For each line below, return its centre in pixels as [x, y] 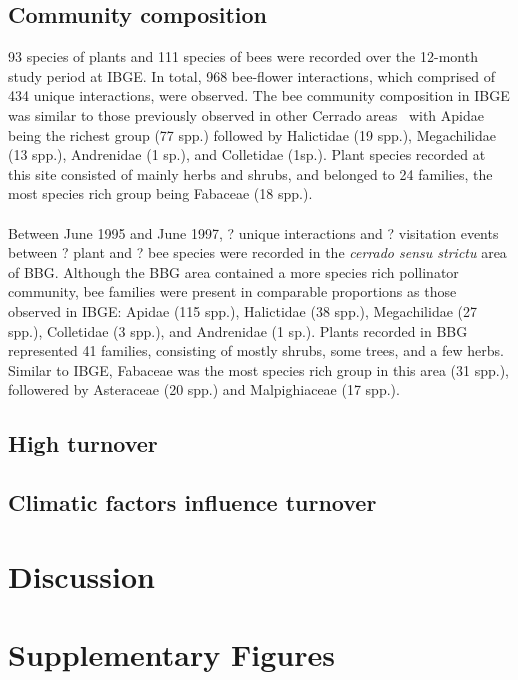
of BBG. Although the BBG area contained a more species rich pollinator [233, 271]
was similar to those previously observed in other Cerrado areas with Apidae [246, 114]
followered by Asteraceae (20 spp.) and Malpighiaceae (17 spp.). [204, 389]
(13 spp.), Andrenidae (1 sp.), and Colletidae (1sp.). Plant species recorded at [247, 154]
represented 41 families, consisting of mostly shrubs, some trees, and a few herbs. [256, 350]
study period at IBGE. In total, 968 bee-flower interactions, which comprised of [251, 75]
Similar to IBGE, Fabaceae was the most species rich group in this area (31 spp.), [258, 369]
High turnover [83, 443]
